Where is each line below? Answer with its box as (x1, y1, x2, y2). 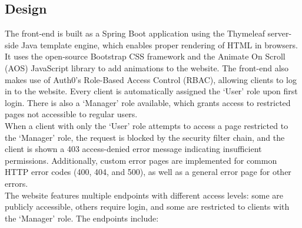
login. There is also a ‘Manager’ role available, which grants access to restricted (5, 96, 291, 108)
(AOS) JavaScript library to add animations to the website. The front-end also (5, 61, 289, 74)
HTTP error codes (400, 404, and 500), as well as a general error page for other (5, 166, 291, 178)
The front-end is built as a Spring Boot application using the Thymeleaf (5, 27, 265, 39)
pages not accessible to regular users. (5, 108, 138, 120)
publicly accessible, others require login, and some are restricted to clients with (5, 200, 290, 213)
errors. (5, 177, 28, 189)
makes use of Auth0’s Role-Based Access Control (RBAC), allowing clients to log (5, 73, 297, 85)
